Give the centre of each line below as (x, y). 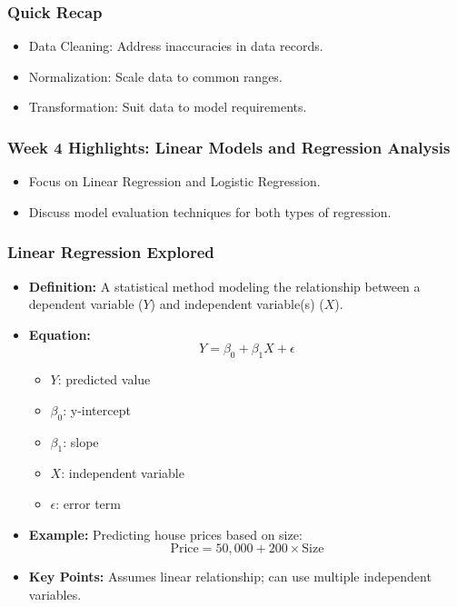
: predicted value (104, 379)
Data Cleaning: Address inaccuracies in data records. (176, 46)
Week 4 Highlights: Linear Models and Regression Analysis (229, 147)
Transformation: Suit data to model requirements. (168, 107)
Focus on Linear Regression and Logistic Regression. (174, 181)
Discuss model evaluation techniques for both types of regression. (210, 211)
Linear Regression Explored (111, 252)
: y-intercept (97, 409)
